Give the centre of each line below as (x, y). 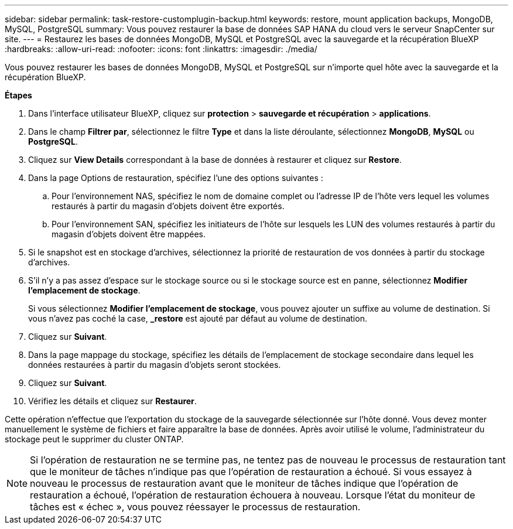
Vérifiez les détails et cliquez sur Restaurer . (112, 401)
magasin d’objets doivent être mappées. (129, 234)
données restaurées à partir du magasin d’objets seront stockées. (155, 365)
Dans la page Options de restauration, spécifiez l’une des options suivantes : (176, 178)
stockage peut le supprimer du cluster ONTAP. (94, 439)
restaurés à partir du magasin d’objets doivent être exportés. (168, 206)
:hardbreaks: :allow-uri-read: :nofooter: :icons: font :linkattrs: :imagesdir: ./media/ (161, 49)
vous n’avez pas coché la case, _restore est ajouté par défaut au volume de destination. (198, 318)
